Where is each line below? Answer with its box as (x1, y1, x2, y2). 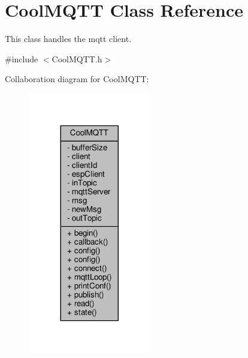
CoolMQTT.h (52, 52, 102, 65)
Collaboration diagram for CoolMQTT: (5, 73, 149, 85)
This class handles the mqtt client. (5, 32, 132, 45)
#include (5, 52, 38, 65)
